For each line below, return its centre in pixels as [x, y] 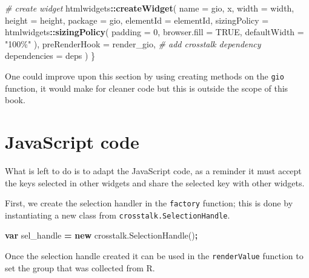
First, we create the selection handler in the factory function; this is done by [149, 203]
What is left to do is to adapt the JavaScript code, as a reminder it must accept [153, 170]
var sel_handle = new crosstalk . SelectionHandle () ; [101, 235]
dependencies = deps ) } [50, 56]
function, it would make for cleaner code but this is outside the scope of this [147, 88]
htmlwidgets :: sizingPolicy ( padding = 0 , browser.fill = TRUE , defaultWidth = [154, 32]
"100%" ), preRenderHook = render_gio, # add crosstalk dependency [133, 43]
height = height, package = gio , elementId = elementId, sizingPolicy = [137, 20]
